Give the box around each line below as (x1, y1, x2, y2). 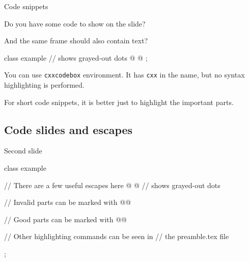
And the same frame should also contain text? (4, 35, 148, 46)
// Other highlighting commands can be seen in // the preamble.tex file (4, 231, 229, 242)
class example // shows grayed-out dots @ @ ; (4, 52, 148, 63)
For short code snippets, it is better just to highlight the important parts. (4, 96, 234, 107)
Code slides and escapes (4, 121, 133, 137)
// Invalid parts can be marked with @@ (4, 197, 131, 207)
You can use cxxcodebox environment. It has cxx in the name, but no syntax (4, 69, 245, 80)
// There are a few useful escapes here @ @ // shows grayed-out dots (4, 179, 220, 190)
